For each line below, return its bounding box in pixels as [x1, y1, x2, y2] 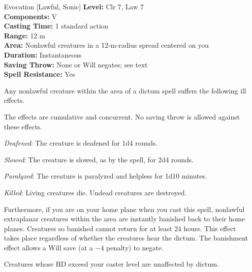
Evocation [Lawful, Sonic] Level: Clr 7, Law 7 [4, 1, 144, 11]
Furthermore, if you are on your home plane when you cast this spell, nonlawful [4, 204, 245, 214]
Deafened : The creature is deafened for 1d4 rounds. [4, 138, 157, 148]
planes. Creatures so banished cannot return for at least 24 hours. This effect [4, 223, 236, 233]
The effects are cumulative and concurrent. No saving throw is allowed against [4, 111, 240, 121]
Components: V [4, 11, 57, 21]
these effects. [4, 121, 42, 131]
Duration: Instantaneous [4, 49, 82, 60]
